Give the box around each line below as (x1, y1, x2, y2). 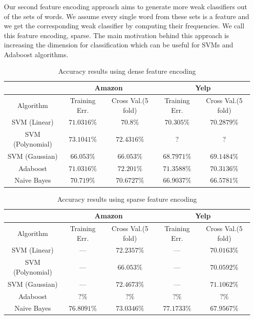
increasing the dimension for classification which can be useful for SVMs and (4, 40, 233, 50)
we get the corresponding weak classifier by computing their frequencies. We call (4, 21, 245, 31)
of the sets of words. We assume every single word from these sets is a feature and (4, 11, 250, 21)
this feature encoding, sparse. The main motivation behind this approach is (4, 30, 229, 40)
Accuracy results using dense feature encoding (58, 65, 196, 76)
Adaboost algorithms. (4, 49, 68, 59)
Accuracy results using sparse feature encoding (57, 193, 197, 204)
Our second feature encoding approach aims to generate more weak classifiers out (4, 1, 247, 11)
